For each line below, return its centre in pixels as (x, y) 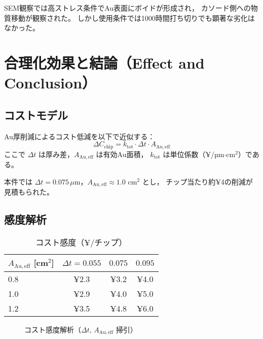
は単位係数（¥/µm (194, 154)
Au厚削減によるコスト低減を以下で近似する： (80, 136)
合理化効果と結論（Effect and (104, 62)
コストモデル (36, 115)
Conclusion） (50, 83)
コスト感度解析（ (53, 329)
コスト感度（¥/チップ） (81, 242)
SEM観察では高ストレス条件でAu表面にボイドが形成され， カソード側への (127, 8)
